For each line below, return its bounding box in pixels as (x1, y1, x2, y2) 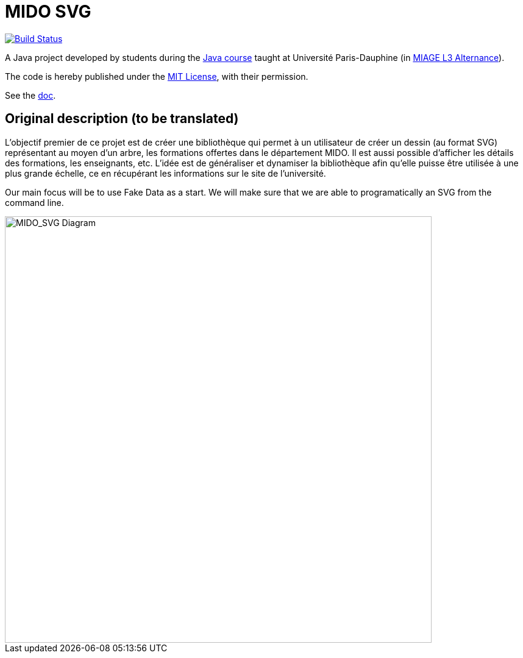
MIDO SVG (5, 1, 91, 22)
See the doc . (5, 90, 56, 101)
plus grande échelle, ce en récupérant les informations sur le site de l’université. (5, 168, 326, 179)
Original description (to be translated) (5, 111, 239, 127)
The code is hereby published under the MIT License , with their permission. (5, 71, 308, 82)
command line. (5, 197, 64, 208)
